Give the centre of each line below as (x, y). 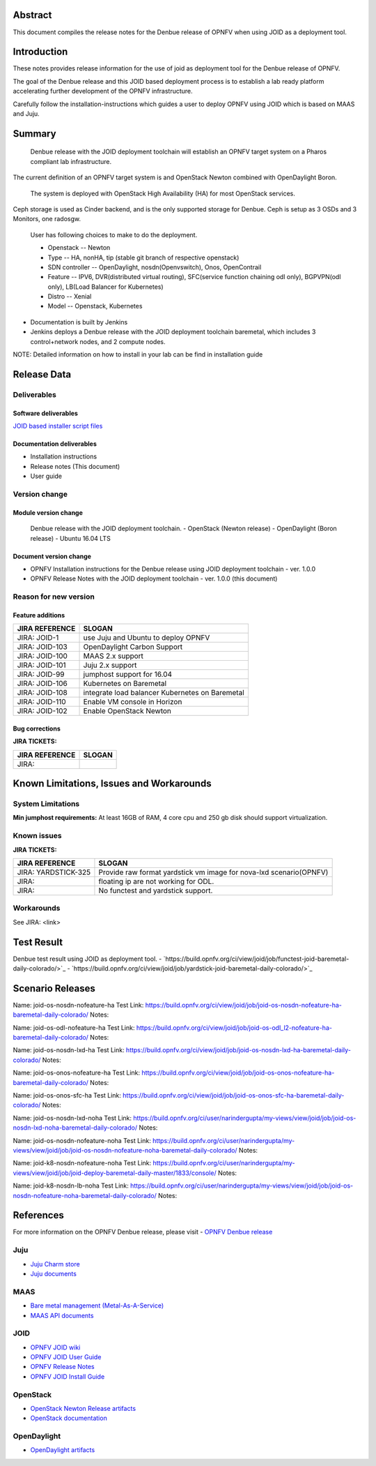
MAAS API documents (62, 1315)
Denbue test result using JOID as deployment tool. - (87, 959)
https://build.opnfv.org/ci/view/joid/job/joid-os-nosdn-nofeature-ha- (244, 1005)
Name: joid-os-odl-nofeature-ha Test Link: (74, 1027)
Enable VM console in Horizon (133, 702)
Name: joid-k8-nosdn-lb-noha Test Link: (71, 1185)
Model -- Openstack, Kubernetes (95, 306)
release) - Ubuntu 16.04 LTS (70, 538)
